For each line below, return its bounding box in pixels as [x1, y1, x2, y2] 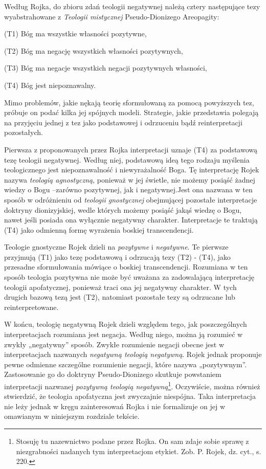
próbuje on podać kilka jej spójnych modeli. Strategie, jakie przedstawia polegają [4, 107, 259, 118]
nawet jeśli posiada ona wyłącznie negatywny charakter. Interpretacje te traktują [4, 214, 258, 225]
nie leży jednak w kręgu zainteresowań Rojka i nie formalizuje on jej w [4, 400, 226, 411]
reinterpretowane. [4, 301, 59, 312]
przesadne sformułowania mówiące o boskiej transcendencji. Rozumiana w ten [4, 261, 248, 272]
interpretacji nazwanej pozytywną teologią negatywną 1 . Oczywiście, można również [4, 379, 260, 391]
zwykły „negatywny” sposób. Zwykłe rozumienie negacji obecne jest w [4, 339, 225, 349]
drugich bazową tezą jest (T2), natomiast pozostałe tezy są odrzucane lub [4, 292, 235, 302]
